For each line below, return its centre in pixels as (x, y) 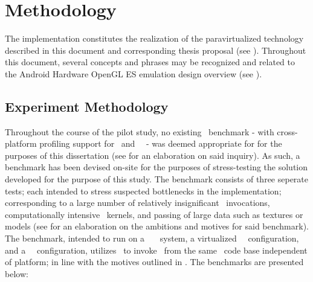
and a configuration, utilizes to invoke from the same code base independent (156, 250)
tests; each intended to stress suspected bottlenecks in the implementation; (143, 191)
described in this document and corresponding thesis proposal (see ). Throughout (156, 50)
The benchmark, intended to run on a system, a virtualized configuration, (152, 238)
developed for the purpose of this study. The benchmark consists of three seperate (157, 179)
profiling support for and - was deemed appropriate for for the (161, 143)
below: (17, 273)
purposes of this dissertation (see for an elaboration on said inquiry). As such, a (153, 155)
